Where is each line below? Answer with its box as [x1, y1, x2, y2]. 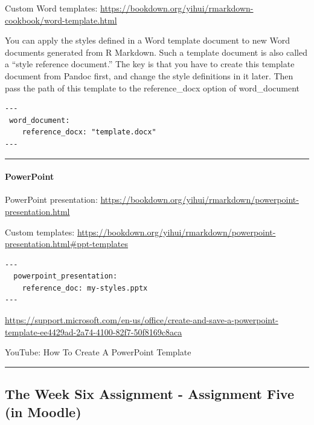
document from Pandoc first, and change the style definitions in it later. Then [5, 69, 293, 82]
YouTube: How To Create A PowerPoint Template [5, 346, 191, 358]
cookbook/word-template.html [5, 13, 117, 26]
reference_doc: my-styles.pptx [22, 283, 148, 292]
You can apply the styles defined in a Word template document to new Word [5, 34, 290, 47]
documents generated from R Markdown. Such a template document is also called [5, 45, 308, 58]
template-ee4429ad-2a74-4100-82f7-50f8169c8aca [5, 325, 182, 338]
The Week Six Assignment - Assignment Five [5, 384, 294, 403]
